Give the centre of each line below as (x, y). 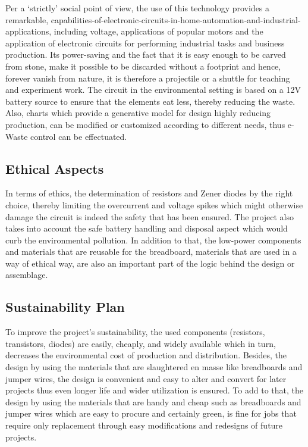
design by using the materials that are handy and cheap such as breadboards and (153, 401)
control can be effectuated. (79, 136)
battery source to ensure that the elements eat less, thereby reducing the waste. (150, 101)
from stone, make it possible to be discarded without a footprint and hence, (143, 66)
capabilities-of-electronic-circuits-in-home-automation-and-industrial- (176, 19)
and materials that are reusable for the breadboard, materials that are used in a (151, 251)
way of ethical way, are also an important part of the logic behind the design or (150, 263)
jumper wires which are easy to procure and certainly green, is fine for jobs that (151, 413)
